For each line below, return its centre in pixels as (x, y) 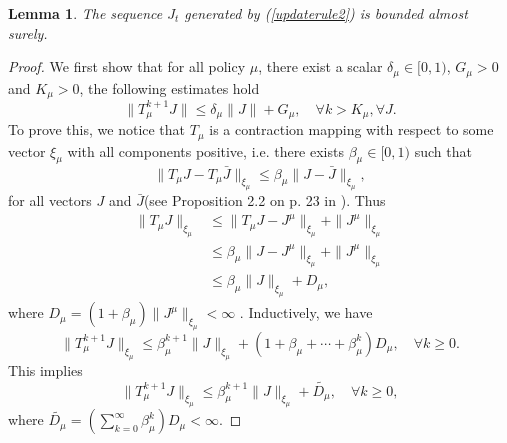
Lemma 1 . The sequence (85, 13)
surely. (28, 32)
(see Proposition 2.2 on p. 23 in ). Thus (264, 200)
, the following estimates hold (169, 87)
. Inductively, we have (306, 312)
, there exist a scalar (320, 66)
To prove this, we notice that (97, 129)
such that (443, 150)
